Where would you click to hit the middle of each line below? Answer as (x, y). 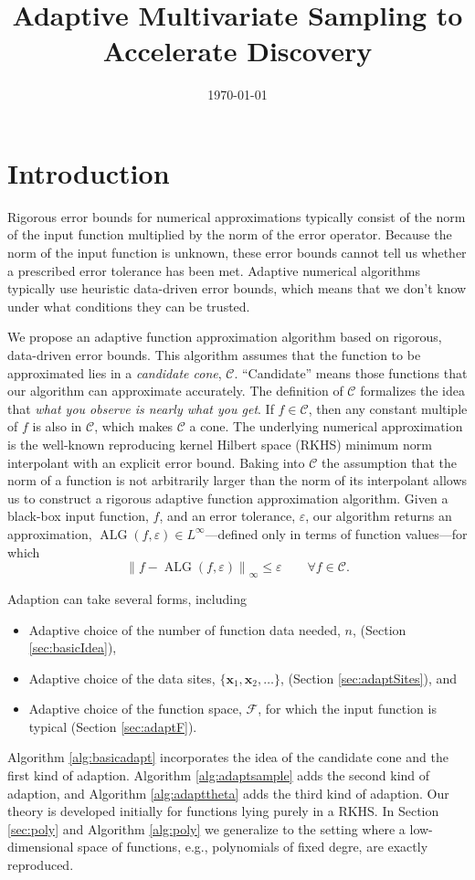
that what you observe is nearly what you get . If (141, 408)
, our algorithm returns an (379, 516)
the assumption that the (389, 462)
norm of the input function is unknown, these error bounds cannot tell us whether (237, 253)
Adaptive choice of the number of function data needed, (185, 629)
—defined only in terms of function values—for (336, 533)
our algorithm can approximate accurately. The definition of (175, 391)
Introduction (89, 172)
